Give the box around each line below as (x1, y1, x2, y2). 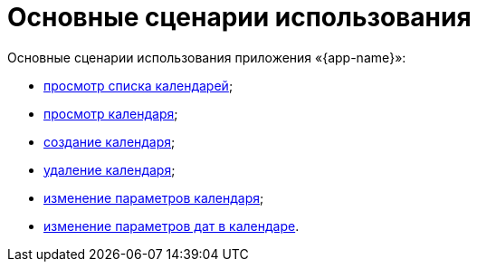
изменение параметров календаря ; (43, 189, 264, 206)
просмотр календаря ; (43, 105, 178, 121)
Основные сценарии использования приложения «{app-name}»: (7, 49, 406, 65)
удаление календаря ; (43, 161, 176, 178)
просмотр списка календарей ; (43, 77, 234, 93)
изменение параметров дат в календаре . (43, 217, 300, 234)
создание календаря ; (43, 133, 176, 149)
